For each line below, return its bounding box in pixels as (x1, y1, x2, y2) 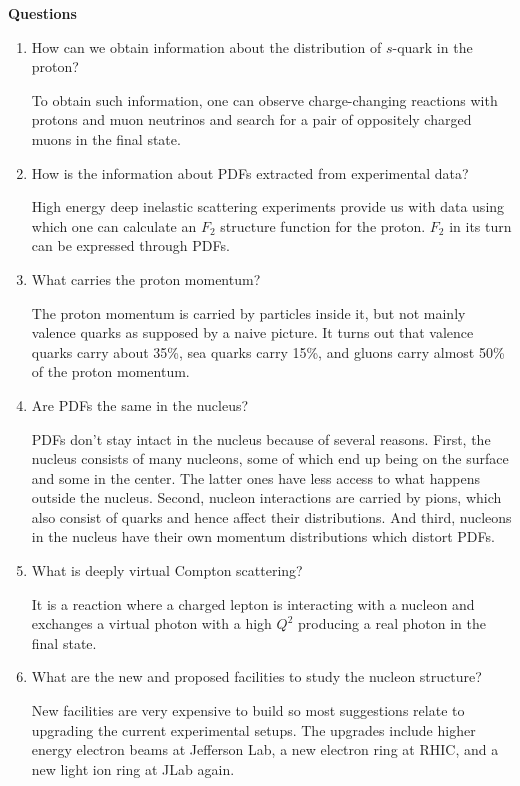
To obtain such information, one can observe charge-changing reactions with (31, 89, 498, 110)
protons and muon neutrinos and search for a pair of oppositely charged (31, 109, 472, 130)
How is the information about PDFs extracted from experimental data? (31, 162, 469, 183)
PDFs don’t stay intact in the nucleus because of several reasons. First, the (31, 428, 491, 449)
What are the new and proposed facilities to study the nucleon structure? (31, 666, 482, 687)
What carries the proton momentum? (31, 268, 261, 289)
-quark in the (392, 36, 473, 57)
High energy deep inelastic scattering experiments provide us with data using (31, 196, 505, 217)
